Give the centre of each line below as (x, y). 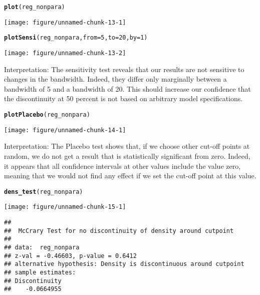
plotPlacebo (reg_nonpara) (47, 115)
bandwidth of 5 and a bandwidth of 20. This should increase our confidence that (127, 88)
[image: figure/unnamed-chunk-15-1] (65, 207)
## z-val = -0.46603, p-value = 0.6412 (70, 256)
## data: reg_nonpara (42, 247)
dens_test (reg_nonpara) (44, 192)
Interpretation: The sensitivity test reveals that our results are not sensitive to (124, 69)
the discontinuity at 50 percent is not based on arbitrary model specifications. (123, 98)
